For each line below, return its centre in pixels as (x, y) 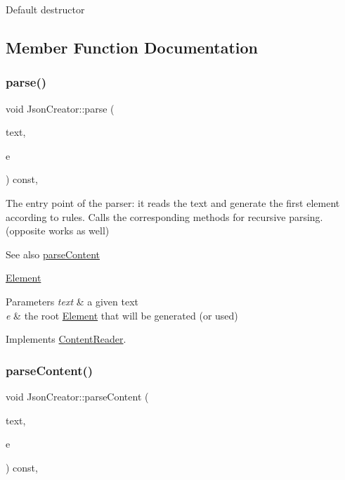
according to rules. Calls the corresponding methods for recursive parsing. (164, 216)
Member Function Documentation (132, 47)
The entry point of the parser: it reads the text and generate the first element (173, 202)
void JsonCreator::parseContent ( (77, 396)
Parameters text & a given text (72, 301)
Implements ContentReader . (66, 339)
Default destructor (45, 9)
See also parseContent (53, 254)
